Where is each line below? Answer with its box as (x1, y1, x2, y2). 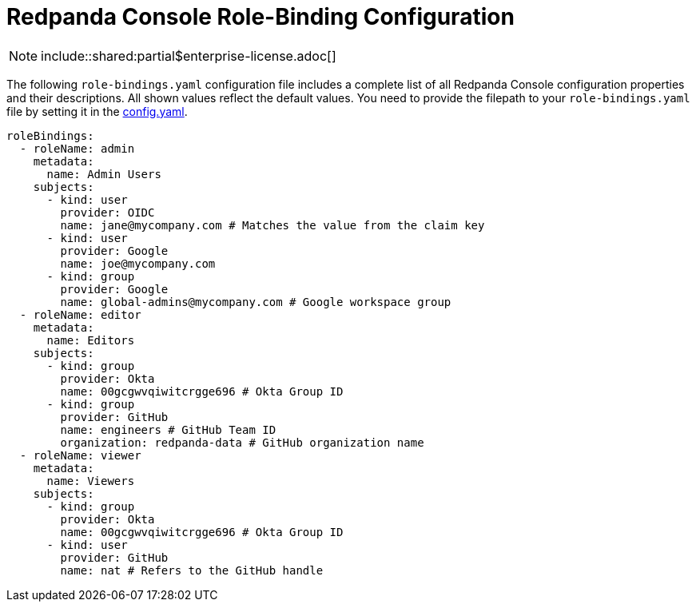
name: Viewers (46, 474, 135, 487)
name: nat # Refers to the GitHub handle (60, 563, 324, 577)
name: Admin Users (46, 167, 161, 181)
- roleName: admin (19, 141, 135, 155)
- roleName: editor (19, 308, 141, 321)
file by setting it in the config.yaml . (6, 104, 188, 118)
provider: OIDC (60, 205, 155, 219)
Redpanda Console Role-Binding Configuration (6, 3, 515, 30)
